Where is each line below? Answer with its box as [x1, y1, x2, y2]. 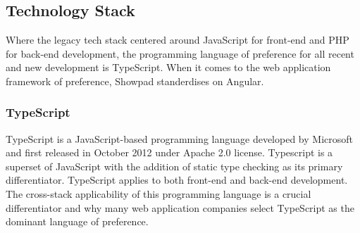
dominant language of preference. [6, 214, 149, 229]
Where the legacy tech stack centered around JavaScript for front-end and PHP [6, 32, 349, 46]
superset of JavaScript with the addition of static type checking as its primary [6, 158, 343, 173]
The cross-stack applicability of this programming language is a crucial [6, 186, 311, 201]
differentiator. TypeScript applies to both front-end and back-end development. [6, 172, 348, 187]
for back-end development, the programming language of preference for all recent [6, 46, 354, 61]
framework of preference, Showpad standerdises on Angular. [6, 73, 264, 88]
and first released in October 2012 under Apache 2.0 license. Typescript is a [6, 145, 333, 160]
